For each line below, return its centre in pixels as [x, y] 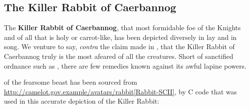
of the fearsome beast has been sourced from [71, 82]
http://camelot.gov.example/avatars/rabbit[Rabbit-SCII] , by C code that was [121, 91]
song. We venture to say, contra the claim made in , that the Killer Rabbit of [119, 46]
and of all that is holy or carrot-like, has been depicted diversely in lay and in [120, 37]
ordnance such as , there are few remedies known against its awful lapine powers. [125, 65]
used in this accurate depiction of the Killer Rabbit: [82, 101]
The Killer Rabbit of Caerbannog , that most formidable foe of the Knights [122, 27]
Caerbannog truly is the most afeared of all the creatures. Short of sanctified [119, 56]
